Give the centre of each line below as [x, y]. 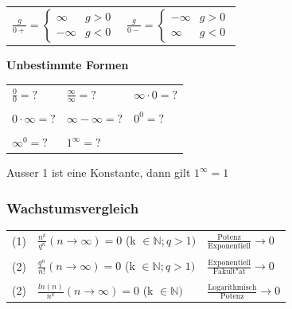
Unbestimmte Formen [68, 65]
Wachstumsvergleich [73, 207]
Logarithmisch [232, 287]
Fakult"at [229, 272]
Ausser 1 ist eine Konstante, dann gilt [99, 172]
